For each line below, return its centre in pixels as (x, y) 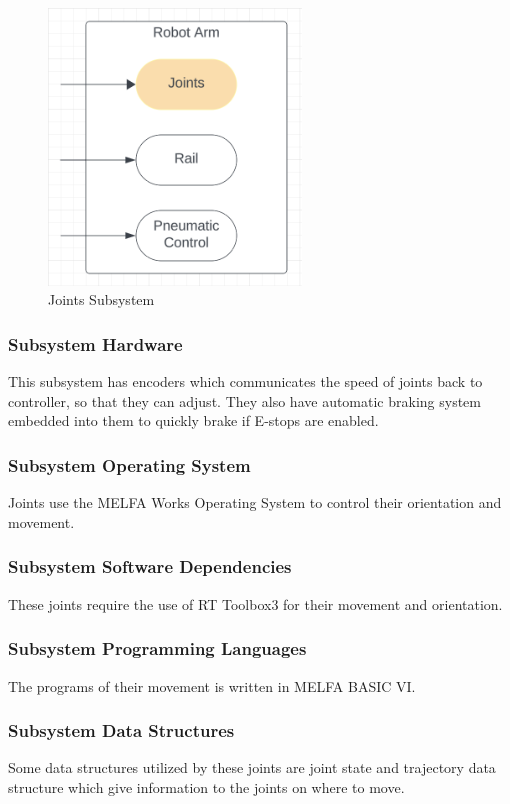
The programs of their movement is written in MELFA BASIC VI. (212, 685)
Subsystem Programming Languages (157, 648)
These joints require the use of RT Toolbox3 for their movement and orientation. (255, 603)
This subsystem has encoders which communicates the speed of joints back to (245, 381)
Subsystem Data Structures (121, 730)
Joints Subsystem (101, 299)
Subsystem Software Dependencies (150, 566)
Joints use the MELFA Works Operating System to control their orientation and (255, 502)
